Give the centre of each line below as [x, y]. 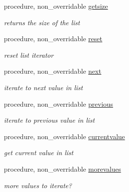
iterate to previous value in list [49, 120]
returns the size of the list [42, 22]
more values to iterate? [38, 185]
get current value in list [39, 152]
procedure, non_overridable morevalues [63, 168]
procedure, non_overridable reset [53, 39]
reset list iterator [29, 55]
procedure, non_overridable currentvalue [64, 136]
